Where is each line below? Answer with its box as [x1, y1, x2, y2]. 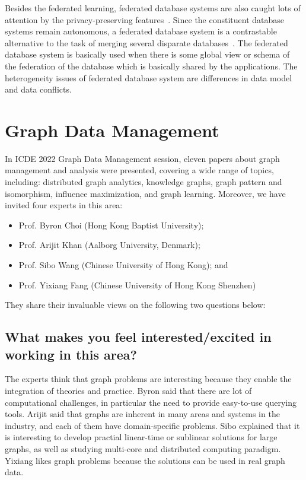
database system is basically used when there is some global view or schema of [5, 48, 290, 61]
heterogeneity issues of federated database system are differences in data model [5, 71, 292, 84]
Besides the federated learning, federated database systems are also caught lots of [5, 2, 301, 14]
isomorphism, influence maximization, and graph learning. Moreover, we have [5, 187, 286, 199]
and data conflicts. [5, 83, 72, 96]
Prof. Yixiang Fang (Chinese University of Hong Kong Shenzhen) [18, 278, 256, 291]
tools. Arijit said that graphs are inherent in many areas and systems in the [5, 408, 280, 420]
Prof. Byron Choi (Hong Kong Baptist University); [18, 218, 204, 231]
